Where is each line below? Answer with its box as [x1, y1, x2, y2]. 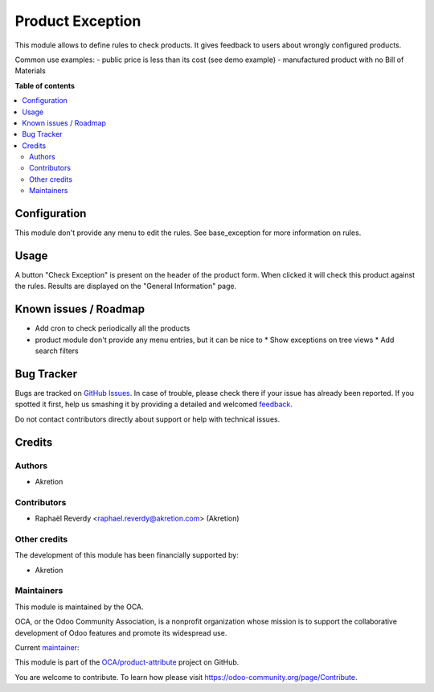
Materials [14, 66, 46, 76]
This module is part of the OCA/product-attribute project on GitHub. [14, 657, 240, 667]
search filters [35, 346, 80, 356]
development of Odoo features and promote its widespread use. [14, 628, 227, 637]
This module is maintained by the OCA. [14, 602, 144, 612]
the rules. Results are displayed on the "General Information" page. [14, 282, 237, 291]
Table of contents [14, 80, 76, 90]
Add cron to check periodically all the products [35, 323, 190, 333]
